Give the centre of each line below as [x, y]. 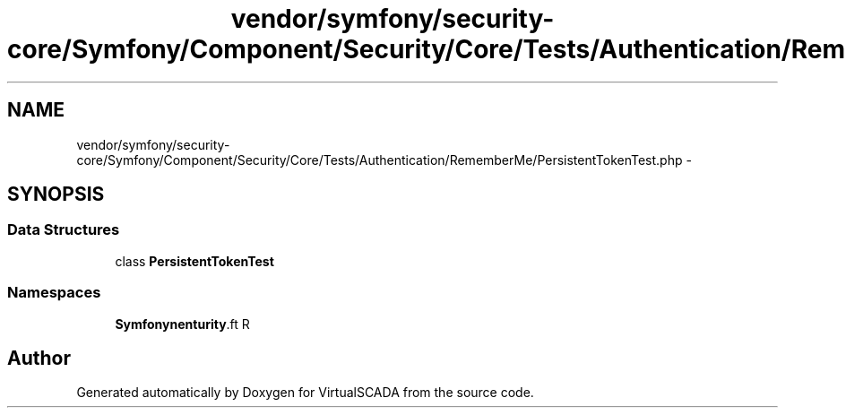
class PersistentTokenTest [194, 261]
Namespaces [54, 293]
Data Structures [64, 230]
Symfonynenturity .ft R [182, 324]
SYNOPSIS [56, 195]
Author [39, 358]
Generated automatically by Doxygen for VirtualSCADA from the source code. [305, 393]
